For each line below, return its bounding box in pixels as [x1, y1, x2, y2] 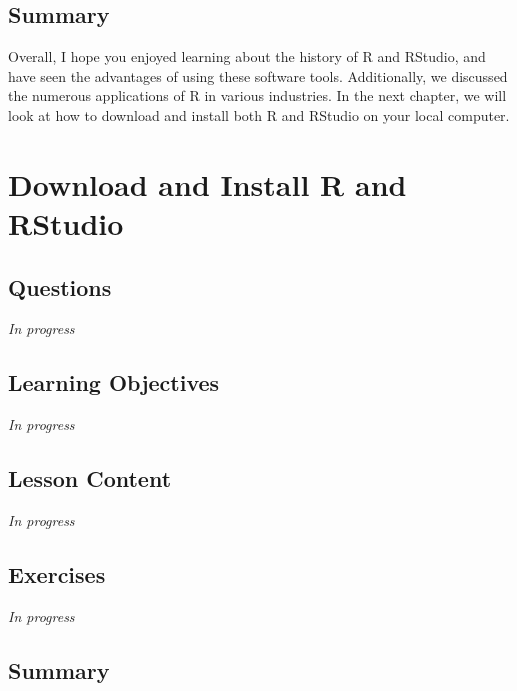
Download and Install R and [8, 163, 407, 204]
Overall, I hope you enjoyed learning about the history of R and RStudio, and [8, 46, 486, 67]
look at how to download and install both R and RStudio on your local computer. [8, 104, 510, 125]
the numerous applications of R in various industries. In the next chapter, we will [8, 85, 507, 106]
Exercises [8, 558, 106, 589]
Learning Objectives [8, 367, 220, 398]
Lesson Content [8, 463, 172, 494]
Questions [8, 271, 112, 302]
